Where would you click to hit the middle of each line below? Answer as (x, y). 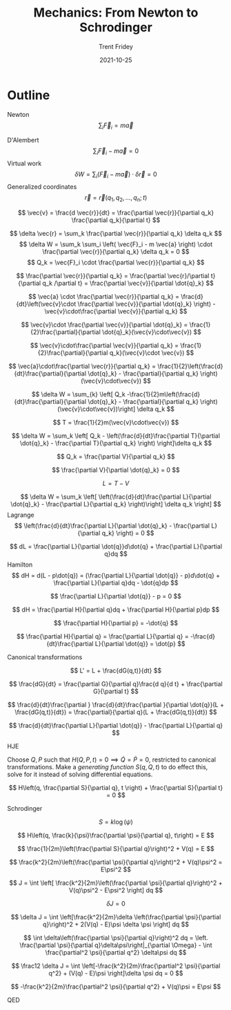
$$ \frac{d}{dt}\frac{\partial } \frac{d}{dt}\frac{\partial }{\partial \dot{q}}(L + (115, 704)
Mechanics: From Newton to (116, 13)
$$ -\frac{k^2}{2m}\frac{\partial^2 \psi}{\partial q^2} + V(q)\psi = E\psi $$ (116, 986)
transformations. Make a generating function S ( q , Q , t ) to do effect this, (108, 766)
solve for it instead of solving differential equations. (80, 774)
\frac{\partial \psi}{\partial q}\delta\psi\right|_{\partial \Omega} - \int (116, 945)
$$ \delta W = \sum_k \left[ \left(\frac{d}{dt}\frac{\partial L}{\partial (116, 497)
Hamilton (20, 564)
